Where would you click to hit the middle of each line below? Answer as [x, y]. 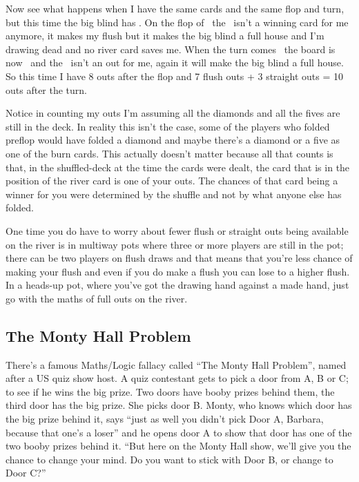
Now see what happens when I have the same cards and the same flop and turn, [175, 8]
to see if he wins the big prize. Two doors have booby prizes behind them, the [170, 391]
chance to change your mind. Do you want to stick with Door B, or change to [169, 459]
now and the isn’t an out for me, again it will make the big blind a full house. [175, 62]
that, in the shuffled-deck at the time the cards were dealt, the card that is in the [178, 167]
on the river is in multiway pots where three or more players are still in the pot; [175, 244]
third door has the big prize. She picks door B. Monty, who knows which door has [179, 405]
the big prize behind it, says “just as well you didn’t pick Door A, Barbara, [165, 419]
